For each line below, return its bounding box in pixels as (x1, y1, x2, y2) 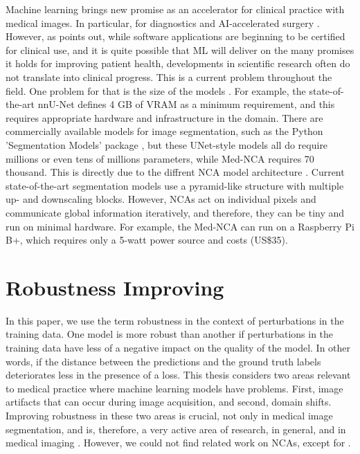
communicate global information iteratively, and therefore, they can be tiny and (6, 205, 345, 219)
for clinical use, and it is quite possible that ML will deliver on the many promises (6, 42, 354, 57)
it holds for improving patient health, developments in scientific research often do (6, 56, 350, 71)
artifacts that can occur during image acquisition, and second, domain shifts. (6, 394, 332, 409)
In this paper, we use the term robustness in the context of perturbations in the (6, 313, 344, 327)
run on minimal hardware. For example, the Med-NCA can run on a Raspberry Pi (6, 219, 354, 233)
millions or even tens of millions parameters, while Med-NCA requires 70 (6, 151, 314, 165)
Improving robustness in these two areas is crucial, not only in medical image (6, 408, 333, 422)
